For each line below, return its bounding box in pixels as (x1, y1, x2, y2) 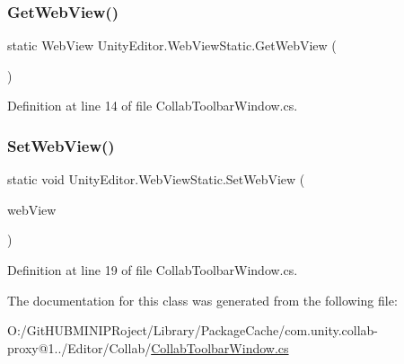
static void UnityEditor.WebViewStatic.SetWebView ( (7, 170, 305, 189)
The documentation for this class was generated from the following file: (7, 290, 398, 309)
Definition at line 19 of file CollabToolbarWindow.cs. (7, 261, 298, 279)
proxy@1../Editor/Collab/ (7, 338, 152, 357)
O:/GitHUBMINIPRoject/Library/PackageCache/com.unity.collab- (7, 321, 379, 340)
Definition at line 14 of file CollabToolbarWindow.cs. (7, 96, 298, 115)
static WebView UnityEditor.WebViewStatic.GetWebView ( (7, 36, 337, 55)
